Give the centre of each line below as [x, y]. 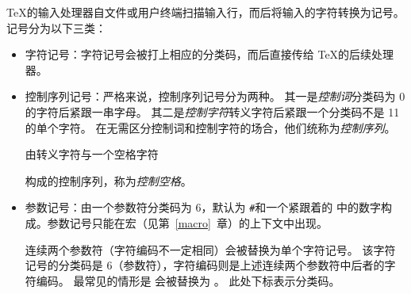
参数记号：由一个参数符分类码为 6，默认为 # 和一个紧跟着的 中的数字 [203, 207]
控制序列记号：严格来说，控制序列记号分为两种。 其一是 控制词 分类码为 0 [215, 96]
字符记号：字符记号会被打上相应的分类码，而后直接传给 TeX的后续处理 [209, 54]
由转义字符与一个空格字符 [92, 154]
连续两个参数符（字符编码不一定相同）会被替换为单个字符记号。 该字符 [210, 249]
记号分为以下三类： [56, 27]
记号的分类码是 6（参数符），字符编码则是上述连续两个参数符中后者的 [205, 265]
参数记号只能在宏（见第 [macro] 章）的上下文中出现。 [187, 223]
